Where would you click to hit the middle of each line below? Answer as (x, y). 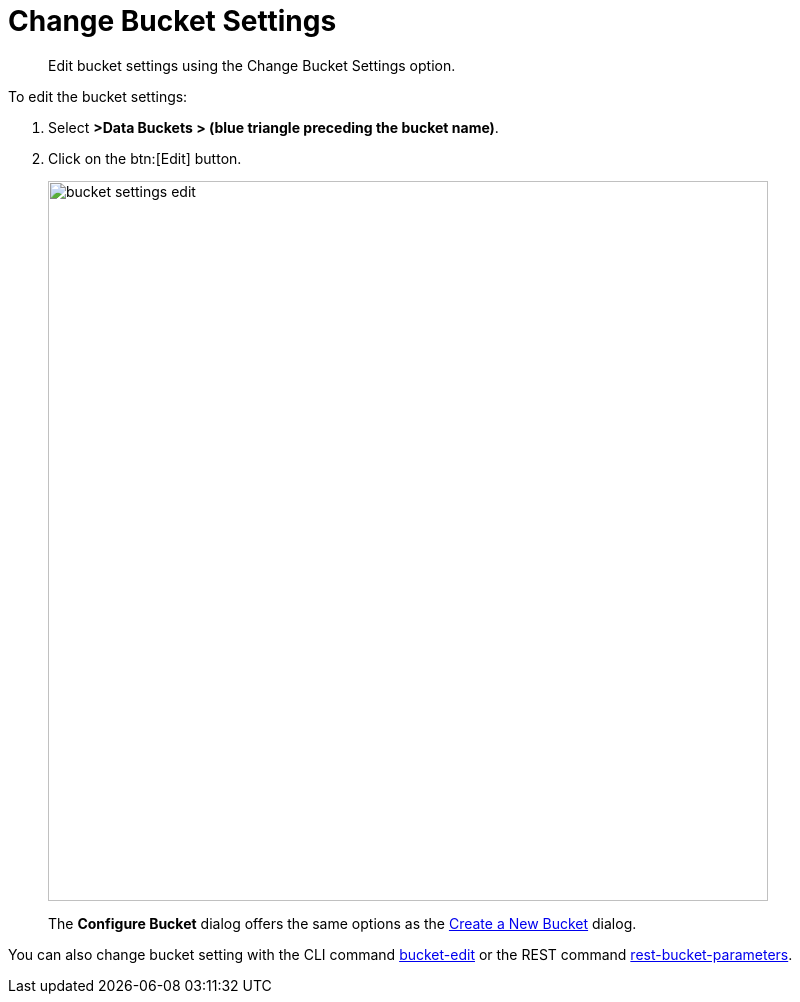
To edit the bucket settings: (98, 96)
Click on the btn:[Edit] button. (145, 158)
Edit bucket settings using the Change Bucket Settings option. (252, 65)
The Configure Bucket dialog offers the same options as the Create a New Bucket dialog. (342, 923)
